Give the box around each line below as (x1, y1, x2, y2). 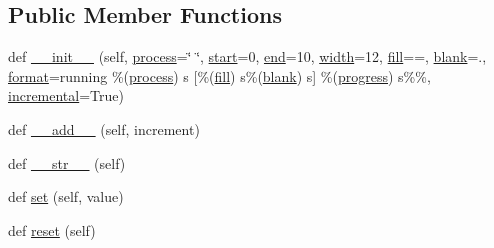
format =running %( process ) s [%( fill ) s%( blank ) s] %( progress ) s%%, (8, 65, 431, 86)
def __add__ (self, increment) (8, 118, 200, 139)
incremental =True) (8, 85, 124, 106)
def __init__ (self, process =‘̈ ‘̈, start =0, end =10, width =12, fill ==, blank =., (8, 46, 487, 67)
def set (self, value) (8, 186, 124, 207)
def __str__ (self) (8, 152, 126, 173)
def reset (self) (8, 219, 96, 240)
